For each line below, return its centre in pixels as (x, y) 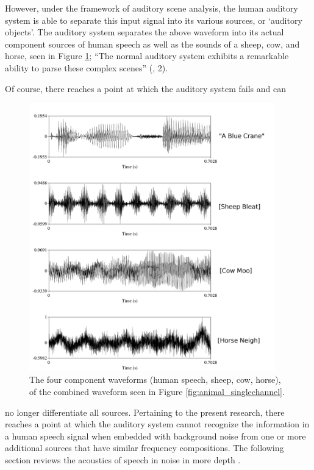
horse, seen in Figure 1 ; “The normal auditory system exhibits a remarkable (147, 56)
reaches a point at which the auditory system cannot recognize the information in (157, 424)
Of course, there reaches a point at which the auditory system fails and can (145, 88)
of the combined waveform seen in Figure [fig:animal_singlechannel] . (157, 392)
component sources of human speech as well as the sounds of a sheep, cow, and (152, 44)
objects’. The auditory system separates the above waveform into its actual (145, 32)
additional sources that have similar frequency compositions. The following (145, 448)
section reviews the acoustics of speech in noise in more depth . (123, 460)
